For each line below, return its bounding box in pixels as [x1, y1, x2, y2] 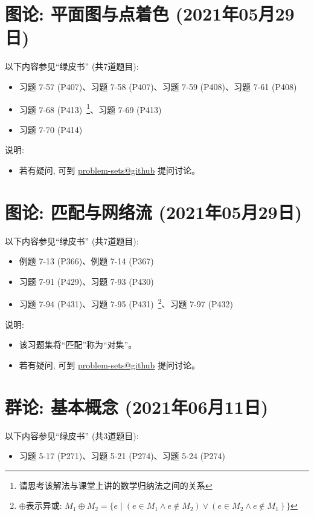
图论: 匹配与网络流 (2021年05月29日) [5, 199, 303, 224]
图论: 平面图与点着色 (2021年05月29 [5, 1, 295, 26]
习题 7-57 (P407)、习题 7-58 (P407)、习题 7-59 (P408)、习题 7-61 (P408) [19, 80, 297, 93]
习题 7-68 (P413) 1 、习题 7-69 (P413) [19, 101, 162, 116]
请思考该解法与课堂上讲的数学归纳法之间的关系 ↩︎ [19, 478, 213, 491]
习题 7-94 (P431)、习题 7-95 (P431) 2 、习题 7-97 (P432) [19, 296, 233, 310]
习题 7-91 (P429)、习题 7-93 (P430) [19, 275, 154, 287]
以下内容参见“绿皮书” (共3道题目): [5, 429, 139, 442]
